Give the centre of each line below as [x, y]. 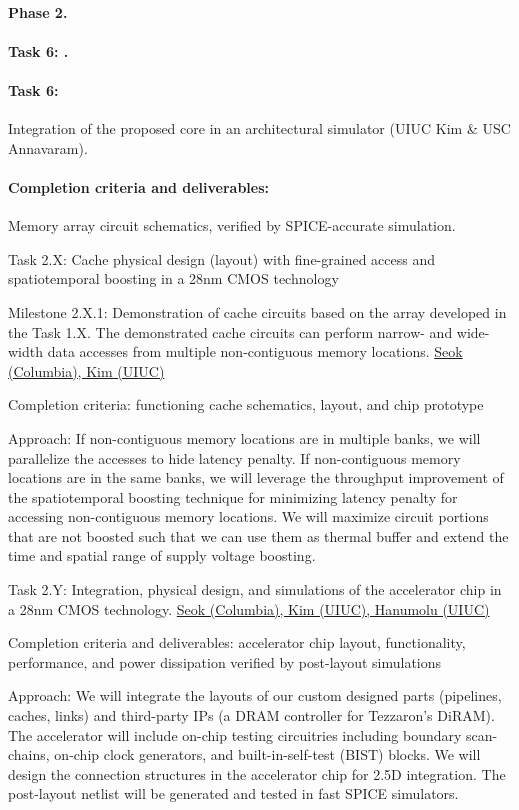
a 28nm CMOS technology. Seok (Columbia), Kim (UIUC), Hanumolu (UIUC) [249, 608]
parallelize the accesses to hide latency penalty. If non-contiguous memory [234, 457]
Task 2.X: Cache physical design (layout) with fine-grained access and [222, 258]
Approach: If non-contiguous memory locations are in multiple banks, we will [244, 437]
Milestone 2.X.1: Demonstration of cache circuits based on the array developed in [257, 311]
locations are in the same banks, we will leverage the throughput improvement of [256, 477]
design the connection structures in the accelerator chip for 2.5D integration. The [257, 773]
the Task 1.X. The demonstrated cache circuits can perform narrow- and [230, 331]
